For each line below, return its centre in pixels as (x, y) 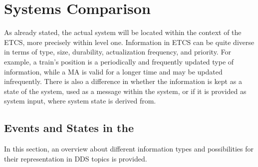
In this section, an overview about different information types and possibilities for (129, 149)
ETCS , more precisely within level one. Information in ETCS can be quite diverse (129, 42)
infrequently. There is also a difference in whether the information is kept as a (123, 81)
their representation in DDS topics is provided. (76, 158)
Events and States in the (69, 128)
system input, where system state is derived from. (80, 101)
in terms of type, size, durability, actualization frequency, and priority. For (118, 52)
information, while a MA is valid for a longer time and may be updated (113, 71)
